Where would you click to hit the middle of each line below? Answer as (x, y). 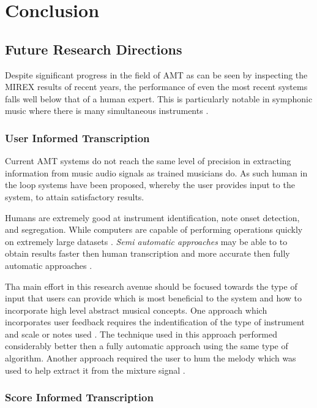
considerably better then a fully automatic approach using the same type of (147, 346)
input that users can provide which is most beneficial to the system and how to (154, 298)
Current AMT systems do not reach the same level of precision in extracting (148, 161)
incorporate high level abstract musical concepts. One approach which (136, 310)
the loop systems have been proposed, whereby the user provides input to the (150, 185)
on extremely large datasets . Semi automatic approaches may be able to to (146, 241)
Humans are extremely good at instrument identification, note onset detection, (152, 217)
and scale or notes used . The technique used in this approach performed (141, 334)
